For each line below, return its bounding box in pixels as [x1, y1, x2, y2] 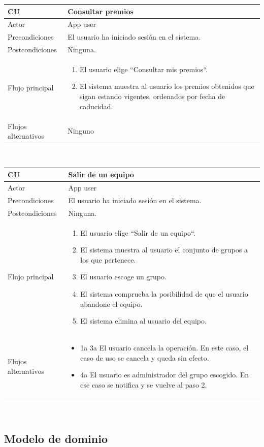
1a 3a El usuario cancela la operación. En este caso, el [80, 342, 249, 353]
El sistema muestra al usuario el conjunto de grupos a [80, 244, 248, 255]
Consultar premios [68, 6, 134, 16]
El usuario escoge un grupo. [80, 271, 167, 282]
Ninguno [68, 125, 94, 136]
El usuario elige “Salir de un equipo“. [80, 227, 195, 238]
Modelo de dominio [4, 430, 108, 446]
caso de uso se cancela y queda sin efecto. [80, 352, 209, 363]
